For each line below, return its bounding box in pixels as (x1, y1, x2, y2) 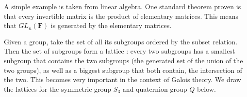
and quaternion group (122, 83, 187, 94)
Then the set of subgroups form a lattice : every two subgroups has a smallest (4, 46, 235, 56)
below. (197, 83, 216, 94)
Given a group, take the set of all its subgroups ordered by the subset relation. (4, 36, 238, 46)
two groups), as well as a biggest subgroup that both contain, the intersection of (4, 65, 242, 75)
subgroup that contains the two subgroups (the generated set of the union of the (4, 55, 243, 65)
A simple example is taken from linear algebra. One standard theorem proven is (4, 1, 241, 11)
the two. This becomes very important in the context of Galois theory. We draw (4, 74, 241, 84)
